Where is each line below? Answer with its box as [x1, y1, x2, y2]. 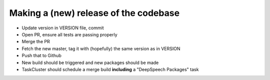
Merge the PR [21, 39, 50, 45]
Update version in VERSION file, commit [21, 25, 104, 31]
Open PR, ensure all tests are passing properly [21, 31, 117, 37]
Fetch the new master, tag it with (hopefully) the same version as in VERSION [21, 45, 180, 52]
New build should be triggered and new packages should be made [21, 60, 159, 66]
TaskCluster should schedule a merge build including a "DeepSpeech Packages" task [21, 66, 199, 72]
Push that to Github [21, 53, 62, 59]
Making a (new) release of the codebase [9, 7, 180, 18]
